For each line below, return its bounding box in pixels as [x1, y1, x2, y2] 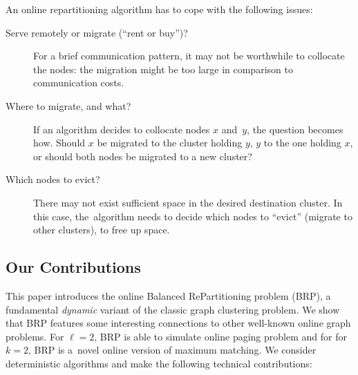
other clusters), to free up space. [33, 222, 170, 237]
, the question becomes [247, 122, 343, 136]
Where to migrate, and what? [6, 98, 131, 113]
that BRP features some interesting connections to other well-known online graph [6, 316, 351, 330]
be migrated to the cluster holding [97, 135, 243, 150]
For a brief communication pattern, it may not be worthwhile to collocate [33, 48, 345, 63]
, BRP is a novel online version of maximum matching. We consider [28, 343, 317, 357]
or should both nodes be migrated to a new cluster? [33, 148, 252, 163]
